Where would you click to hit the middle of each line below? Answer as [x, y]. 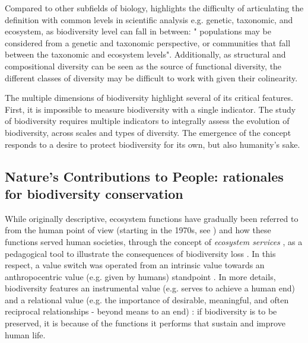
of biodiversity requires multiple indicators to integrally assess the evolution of [147, 121]
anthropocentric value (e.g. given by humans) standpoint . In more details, [140, 276]
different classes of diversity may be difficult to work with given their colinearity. [151, 77]
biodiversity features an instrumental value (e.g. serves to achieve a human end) [150, 288]
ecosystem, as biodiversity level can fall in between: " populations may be [138, 31]
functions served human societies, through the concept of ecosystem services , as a [154, 241]
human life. [25, 334]
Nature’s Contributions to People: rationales [144, 176]
